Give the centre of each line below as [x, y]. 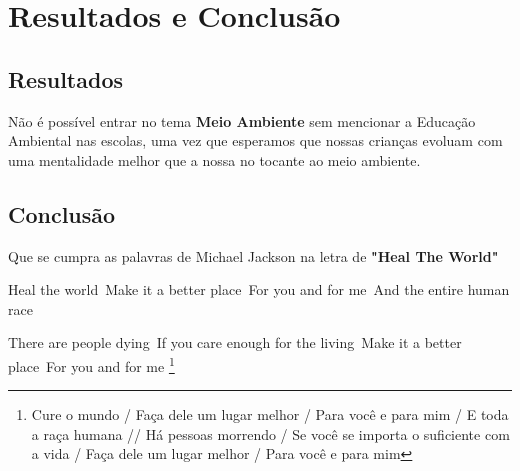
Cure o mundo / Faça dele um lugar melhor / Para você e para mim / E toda [270, 414]
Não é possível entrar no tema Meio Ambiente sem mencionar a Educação [242, 120]
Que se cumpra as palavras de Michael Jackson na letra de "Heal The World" [253, 255]
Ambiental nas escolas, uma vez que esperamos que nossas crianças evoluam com [255, 140]
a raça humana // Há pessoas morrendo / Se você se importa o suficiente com [270, 433]
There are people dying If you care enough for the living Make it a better [235, 342]
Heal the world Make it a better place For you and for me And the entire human [259, 289]
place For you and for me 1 [91, 364]
